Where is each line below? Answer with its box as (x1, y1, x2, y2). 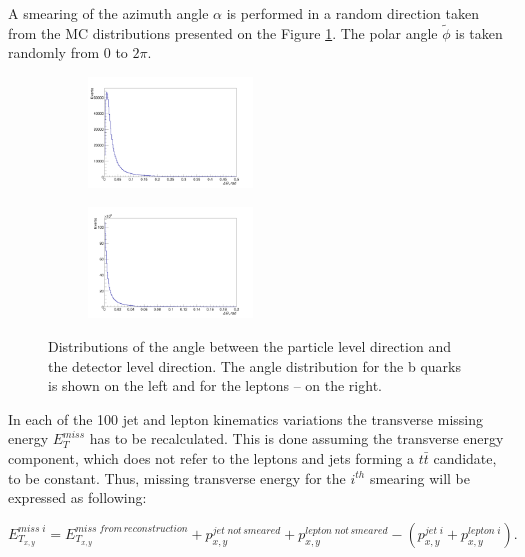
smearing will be (369, 467, 470, 488)
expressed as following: (8, 487, 147, 508)
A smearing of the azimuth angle (8, 3, 209, 23)
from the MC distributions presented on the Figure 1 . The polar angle (8, 22, 438, 43)
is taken (455, 22, 503, 43)
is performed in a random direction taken (226, 3, 479, 23)
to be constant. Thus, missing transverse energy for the (8, 467, 346, 488)
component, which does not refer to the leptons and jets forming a (8, 447, 414, 468)
